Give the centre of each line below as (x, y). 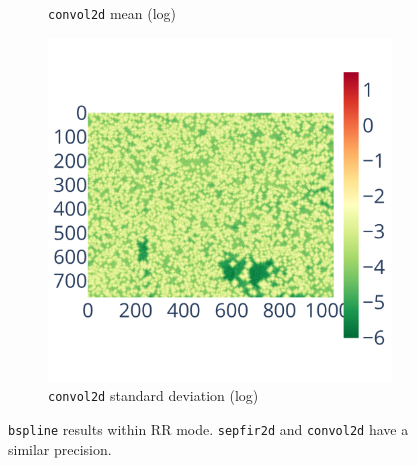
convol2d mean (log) (112, 13)
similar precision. (60, 448)
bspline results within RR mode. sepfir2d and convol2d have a (208, 428)
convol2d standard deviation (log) (153, 395)
